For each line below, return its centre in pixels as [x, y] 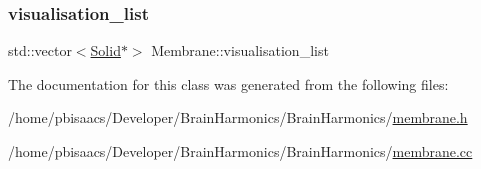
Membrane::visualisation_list [240, 50]
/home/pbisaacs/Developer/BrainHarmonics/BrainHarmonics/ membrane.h [238, 117]
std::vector [40, 50]
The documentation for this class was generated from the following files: [228, 83]
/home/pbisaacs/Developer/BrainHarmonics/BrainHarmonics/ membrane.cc [240, 151]
